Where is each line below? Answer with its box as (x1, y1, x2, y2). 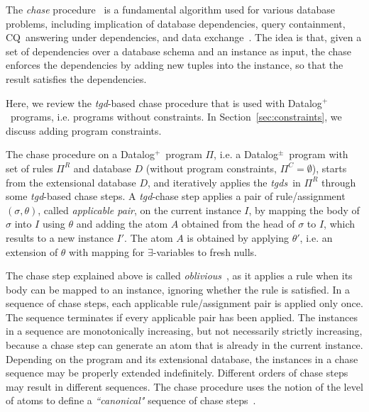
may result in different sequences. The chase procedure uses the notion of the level (6, 379, 363, 394)
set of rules (6, 160, 53, 175)
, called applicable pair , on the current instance (38, 202, 241, 217)
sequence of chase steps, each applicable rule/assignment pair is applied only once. (6, 296, 363, 311)
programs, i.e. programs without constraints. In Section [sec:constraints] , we (10, 109, 342, 124)
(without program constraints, (145, 160, 277, 175)
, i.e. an (299, 230, 333, 245)
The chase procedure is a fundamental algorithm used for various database (6, 2, 335, 16)
